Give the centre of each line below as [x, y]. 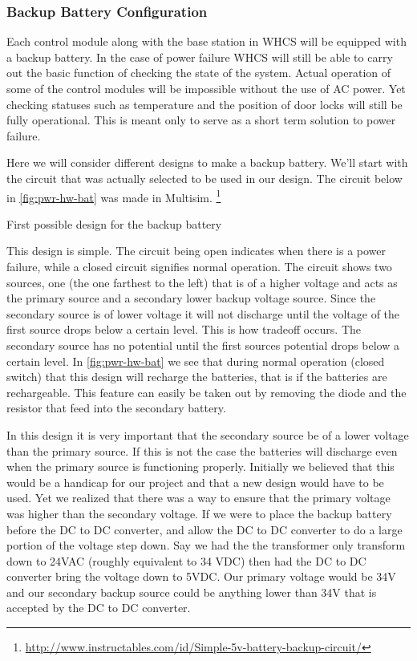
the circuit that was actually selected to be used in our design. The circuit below [204, 178]
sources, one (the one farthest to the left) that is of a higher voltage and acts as [202, 282]
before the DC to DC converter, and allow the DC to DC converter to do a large [204, 529]
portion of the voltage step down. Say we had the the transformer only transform [206, 545]
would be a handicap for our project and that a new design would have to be [195, 482]
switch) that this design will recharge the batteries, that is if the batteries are [197, 377]
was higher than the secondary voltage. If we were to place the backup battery [199, 513]
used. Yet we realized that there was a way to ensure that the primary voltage [198, 498]
